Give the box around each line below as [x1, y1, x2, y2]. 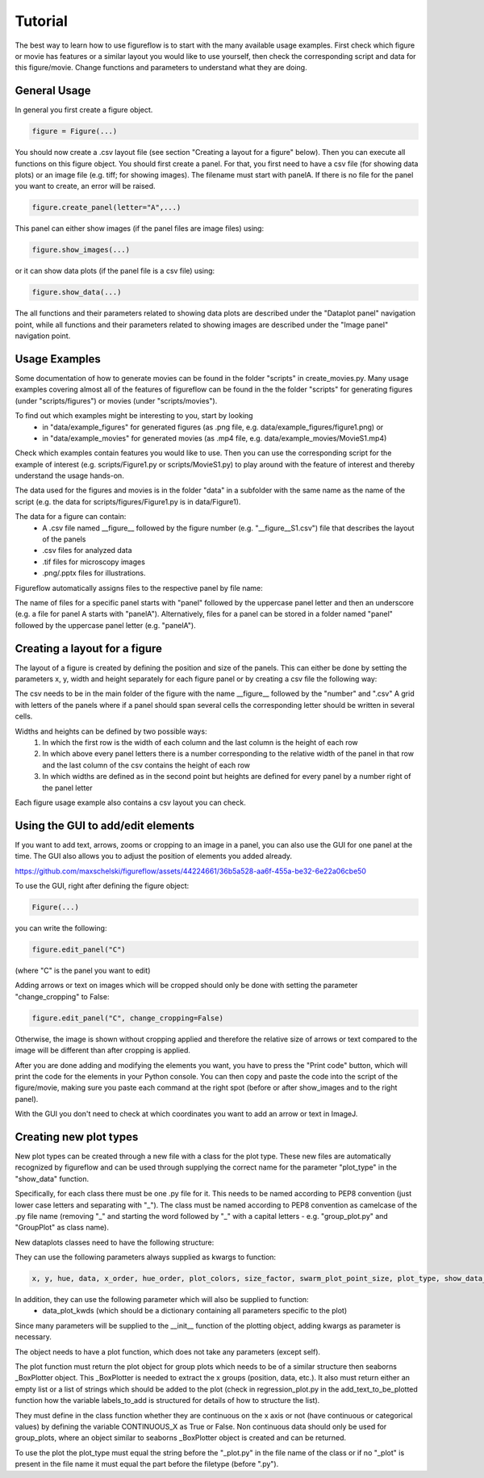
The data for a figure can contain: [15, 512, 127, 521]
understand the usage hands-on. [15, 471, 124, 480]
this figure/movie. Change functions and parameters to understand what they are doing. [15, 63, 307, 73]
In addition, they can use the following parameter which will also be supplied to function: [15, 1295, 310, 1304]
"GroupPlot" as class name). [15, 1223, 109, 1233]
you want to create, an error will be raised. [15, 182, 156, 191]
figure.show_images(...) [31, 245, 131, 254]
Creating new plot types [15, 1130, 139, 1144]
